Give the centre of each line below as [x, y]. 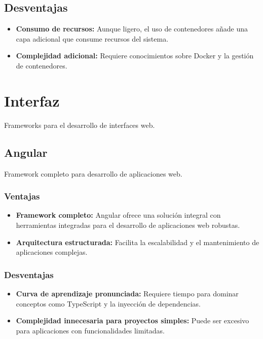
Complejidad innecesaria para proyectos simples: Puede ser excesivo [133, 320]
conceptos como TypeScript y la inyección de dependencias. [108, 303]
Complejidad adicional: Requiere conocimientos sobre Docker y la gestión [135, 56]
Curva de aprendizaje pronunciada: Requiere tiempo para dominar [127, 293]
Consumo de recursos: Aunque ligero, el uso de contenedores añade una [132, 29]
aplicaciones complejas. [52, 252]
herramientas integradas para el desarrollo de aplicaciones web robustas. [128, 225]
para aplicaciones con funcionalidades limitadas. [90, 330]
